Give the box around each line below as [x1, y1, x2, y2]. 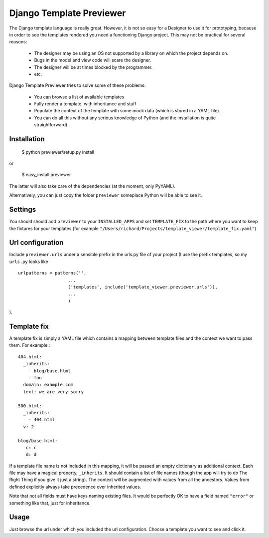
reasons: [9, 39, 27, 45]
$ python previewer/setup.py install [21, 149, 95, 155]
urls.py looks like [9, 259, 48, 265]
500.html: [18, 403, 42, 409]
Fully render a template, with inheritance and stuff [34, 101, 136, 107]
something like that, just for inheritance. [9, 500, 91, 506]
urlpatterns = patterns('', [18, 270, 87, 276]
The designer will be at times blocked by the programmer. [34, 64, 153, 70]
